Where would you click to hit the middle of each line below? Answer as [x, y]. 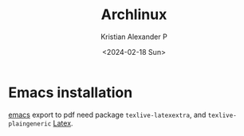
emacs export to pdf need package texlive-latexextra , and [107, 115]
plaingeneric [30, 124]
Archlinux [134, 15]
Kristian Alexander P [134, 37]
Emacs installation [71, 92]
